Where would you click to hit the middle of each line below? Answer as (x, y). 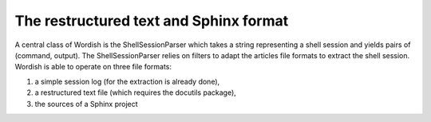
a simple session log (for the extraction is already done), (127, 81)
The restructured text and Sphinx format (152, 21)
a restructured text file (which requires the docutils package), (136, 92)
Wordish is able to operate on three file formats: (93, 67)
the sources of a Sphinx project (87, 104)
